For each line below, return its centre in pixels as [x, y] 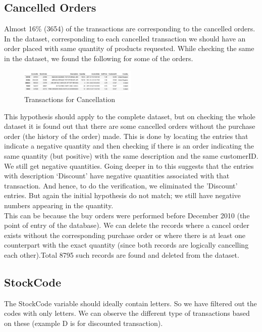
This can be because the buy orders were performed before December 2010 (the [127, 215]
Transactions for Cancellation [70, 99]
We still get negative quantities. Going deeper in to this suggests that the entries [129, 165]
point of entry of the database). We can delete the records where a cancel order [127, 225]
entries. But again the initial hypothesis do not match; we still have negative [122, 195]
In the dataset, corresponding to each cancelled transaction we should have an [125, 38]
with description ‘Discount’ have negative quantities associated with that [117, 176]
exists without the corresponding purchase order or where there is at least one [125, 235]
